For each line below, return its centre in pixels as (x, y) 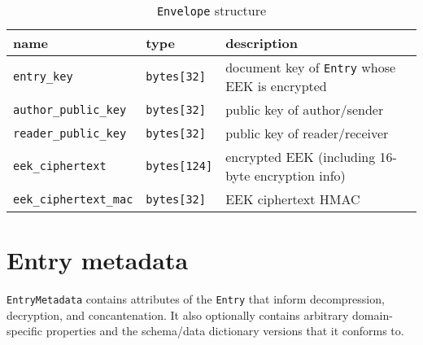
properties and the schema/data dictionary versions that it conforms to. (225, 331)
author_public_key (70, 109)
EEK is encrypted (276, 86)
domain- (373, 314)
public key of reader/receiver (307, 133)
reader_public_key (70, 133)
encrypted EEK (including (301, 157)
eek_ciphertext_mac (73, 199)
